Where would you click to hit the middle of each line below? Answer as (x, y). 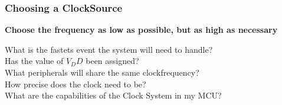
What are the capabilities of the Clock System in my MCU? (113, 95)
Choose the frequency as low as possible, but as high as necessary (141, 30)
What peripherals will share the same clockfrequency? (102, 72)
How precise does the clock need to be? (76, 84)
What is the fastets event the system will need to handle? (109, 49)
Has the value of (34, 61)
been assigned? (112, 61)
